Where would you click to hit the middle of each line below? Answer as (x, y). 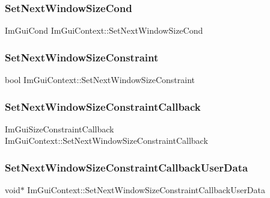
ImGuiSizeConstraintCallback (60, 128)
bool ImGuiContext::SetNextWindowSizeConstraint (100, 80)
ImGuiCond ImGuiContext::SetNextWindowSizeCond (104, 30)
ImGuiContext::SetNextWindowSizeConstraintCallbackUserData (146, 190)
